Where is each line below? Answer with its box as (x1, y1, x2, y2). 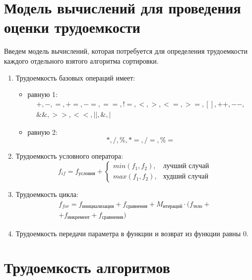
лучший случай (163, 163, 209, 170)
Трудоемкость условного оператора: (15, 151, 123, 161)
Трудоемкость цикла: (15, 188, 78, 199)
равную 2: (27, 126, 58, 137)
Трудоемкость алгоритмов (4, 257, 170, 278)
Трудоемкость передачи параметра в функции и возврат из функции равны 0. (15, 228, 249, 238)
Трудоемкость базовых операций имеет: (15, 72, 135, 83)
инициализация (82, 204, 114, 209)
